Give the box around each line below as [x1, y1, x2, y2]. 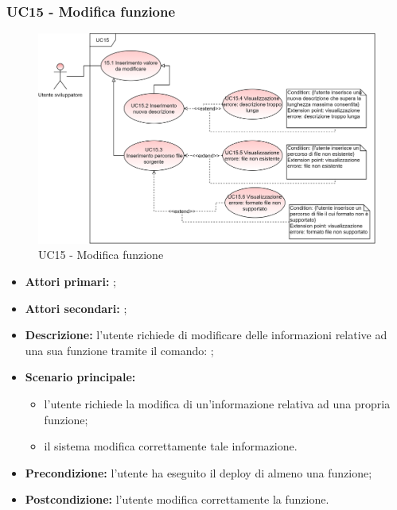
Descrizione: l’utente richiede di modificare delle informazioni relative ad [25, 326, 387, 343]
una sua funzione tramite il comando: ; [25, 342, 214, 358]
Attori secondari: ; [25, 299, 127, 316]
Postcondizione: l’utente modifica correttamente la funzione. [25, 491, 329, 508]
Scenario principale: [25, 369, 136, 385]
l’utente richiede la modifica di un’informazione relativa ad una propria [44, 395, 391, 411]
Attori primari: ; [25, 272, 116, 289]
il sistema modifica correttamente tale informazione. [44, 438, 298, 454]
